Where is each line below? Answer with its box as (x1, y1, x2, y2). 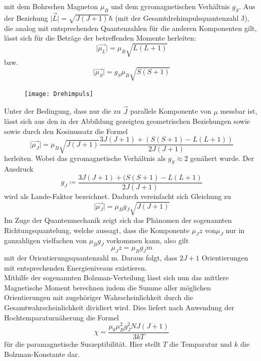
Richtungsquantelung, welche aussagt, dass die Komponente (4, 224, 190, 235)
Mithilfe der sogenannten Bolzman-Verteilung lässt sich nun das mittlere (4, 272, 229, 283)
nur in (226, 224, 245, 235)
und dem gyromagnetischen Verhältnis (111, 1, 230, 11)
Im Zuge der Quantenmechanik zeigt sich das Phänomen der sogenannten (4, 214, 232, 225)
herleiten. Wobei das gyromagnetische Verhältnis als (4, 153, 166, 163)
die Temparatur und (169, 339, 232, 349)
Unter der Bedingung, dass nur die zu (4, 106, 121, 116)
